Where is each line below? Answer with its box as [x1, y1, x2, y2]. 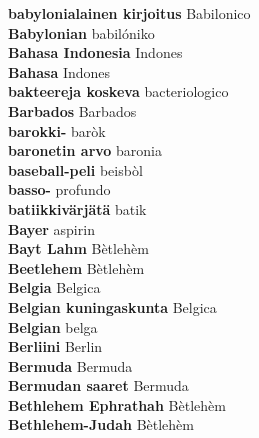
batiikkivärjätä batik [8, 198, 147, 219]
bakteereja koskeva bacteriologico [8, 81, 229, 102]
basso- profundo [8, 179, 111, 200]
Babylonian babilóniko [8, 22, 155, 43]
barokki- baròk [8, 120, 106, 141]
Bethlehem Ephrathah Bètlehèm [8, 394, 226, 415]
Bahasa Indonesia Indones [8, 42, 183, 63]
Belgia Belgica [8, 277, 101, 298]
